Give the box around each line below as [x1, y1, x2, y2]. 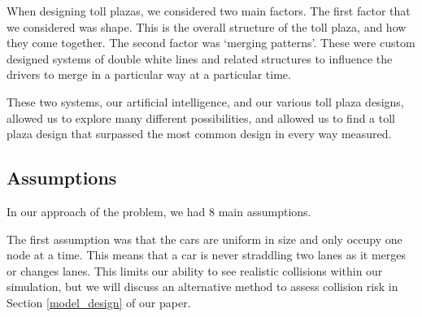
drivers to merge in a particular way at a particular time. [7, 66, 291, 83]
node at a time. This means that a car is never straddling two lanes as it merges [7, 246, 407, 263]
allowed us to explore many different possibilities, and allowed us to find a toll [7, 109, 396, 126]
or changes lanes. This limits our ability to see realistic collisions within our [7, 262, 383, 279]
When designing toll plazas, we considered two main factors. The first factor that [7, 2, 411, 19]
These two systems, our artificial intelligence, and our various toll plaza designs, [7, 93, 404, 110]
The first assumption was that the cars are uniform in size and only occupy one [7, 230, 402, 247]
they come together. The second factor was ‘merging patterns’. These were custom [7, 34, 415, 51]
